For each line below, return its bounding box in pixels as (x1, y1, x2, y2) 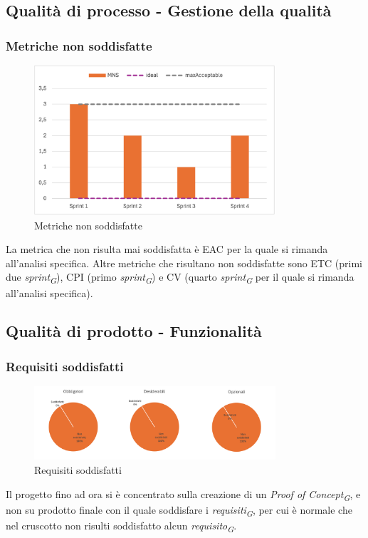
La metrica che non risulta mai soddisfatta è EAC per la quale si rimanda (6, 242, 328, 257)
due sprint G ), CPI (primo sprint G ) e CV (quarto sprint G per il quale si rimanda (6, 269, 354, 286)
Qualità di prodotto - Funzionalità (6, 320, 262, 342)
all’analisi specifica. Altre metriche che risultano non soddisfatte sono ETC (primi (6, 255, 362, 270)
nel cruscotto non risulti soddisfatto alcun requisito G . (6, 517, 237, 534)
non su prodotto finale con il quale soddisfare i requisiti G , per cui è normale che (6, 502, 352, 519)
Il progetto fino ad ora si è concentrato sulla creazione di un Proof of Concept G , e (6, 486, 361, 503)
